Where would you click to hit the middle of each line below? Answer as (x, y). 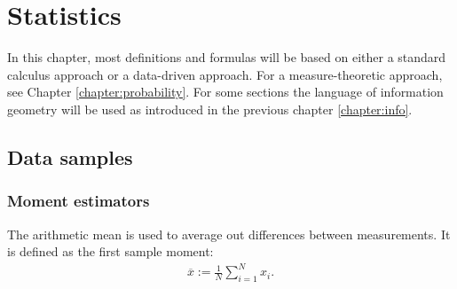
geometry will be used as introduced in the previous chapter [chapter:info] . (210, 109)
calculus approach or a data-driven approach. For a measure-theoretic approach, (225, 74)
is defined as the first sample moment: (110, 251)
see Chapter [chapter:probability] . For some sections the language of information (225, 92)
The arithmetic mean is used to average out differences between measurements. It (229, 234)
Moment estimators (79, 201)
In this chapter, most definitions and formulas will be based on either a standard (227, 57)
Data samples (70, 156)
